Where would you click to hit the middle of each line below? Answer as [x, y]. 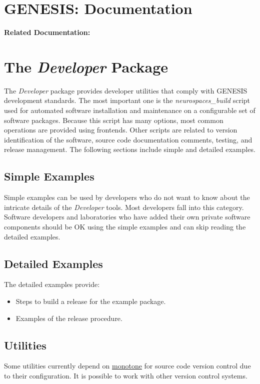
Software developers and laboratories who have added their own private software [127, 217]
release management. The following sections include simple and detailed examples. [130, 149]
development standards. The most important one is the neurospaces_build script [127, 100]
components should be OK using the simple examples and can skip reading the [125, 226]
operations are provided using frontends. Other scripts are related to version [121, 130]
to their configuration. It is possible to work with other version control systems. [126, 375]
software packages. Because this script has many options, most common [114, 120]
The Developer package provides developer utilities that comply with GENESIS [126, 90]
